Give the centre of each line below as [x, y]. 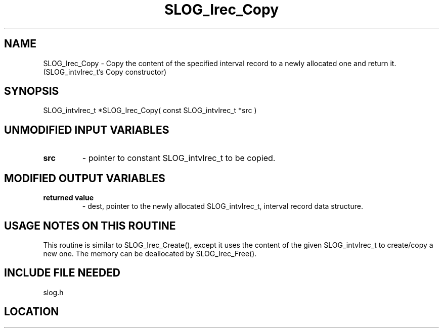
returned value [69, 198]
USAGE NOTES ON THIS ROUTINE [90, 226]
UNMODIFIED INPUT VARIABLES [87, 130]
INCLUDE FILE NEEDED [62, 273]
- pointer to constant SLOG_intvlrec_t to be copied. [179, 158]
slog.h [53, 292]
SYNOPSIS [32, 91]
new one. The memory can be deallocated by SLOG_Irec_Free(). [150, 253]
